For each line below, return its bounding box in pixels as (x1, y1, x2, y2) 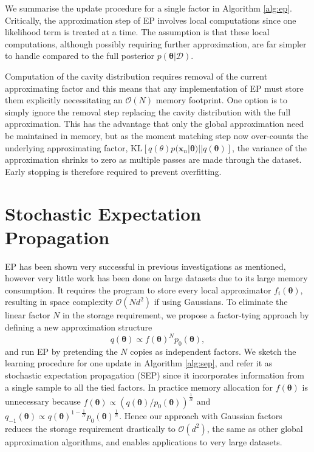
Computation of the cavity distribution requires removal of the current (5, 69, 268, 82)
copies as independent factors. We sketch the (130, 344, 296, 357)
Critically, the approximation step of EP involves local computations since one (5, 13, 296, 26)
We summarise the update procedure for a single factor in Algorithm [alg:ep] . (5, 2, 293, 14)
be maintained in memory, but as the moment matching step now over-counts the (5, 129, 309, 142)
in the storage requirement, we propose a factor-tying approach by (62, 309, 309, 321)
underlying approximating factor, (5, 141, 128, 154)
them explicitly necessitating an (5, 94, 123, 106)
